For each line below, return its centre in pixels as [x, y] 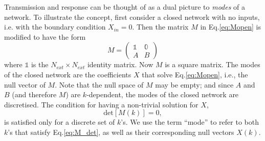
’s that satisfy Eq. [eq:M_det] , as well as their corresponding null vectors [121, 132]
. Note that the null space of [99, 84]
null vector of [25, 84]
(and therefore [34, 94]
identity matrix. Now [120, 64]
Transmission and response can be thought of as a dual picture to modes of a [125, 7]
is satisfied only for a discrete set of [60, 122]
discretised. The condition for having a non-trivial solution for [101, 104]
